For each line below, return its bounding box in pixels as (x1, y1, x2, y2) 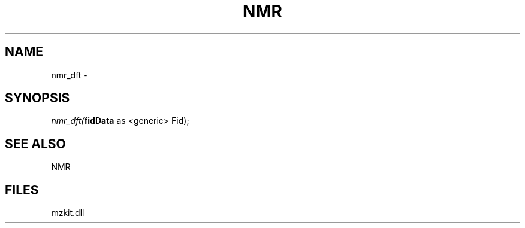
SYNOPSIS (5, 90, 70, 106)
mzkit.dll (51, 208, 85, 218)
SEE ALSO (5, 136, 66, 151)
